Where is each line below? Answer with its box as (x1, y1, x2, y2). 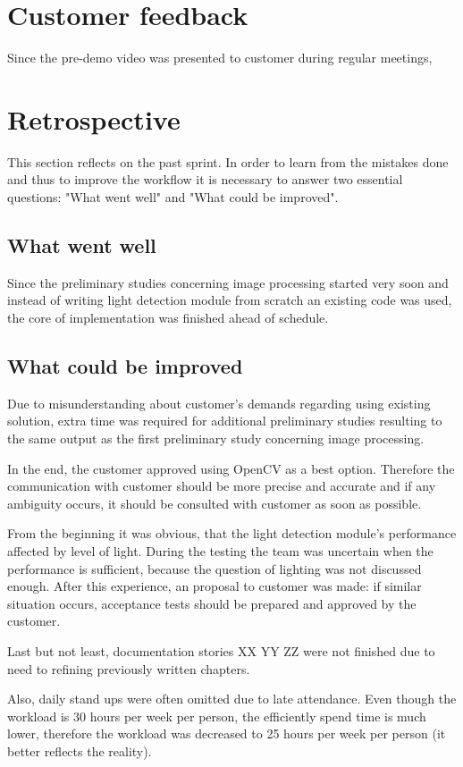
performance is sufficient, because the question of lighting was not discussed (7, 559, 422, 577)
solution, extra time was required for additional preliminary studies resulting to (7, 411, 442, 430)
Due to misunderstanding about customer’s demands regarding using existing (7, 393, 431, 412)
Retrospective (7, 100, 181, 137)
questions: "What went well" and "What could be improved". (7, 188, 339, 206)
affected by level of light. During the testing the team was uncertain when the (7, 541, 434, 560)
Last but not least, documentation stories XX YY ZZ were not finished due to (7, 641, 435, 660)
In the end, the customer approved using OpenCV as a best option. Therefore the (7, 459, 455, 477)
